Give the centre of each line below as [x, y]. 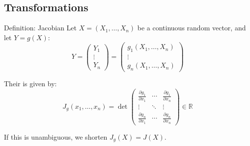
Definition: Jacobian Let [40, 28]
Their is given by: [30, 84]
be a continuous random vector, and [192, 28]
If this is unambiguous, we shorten [56, 136]
